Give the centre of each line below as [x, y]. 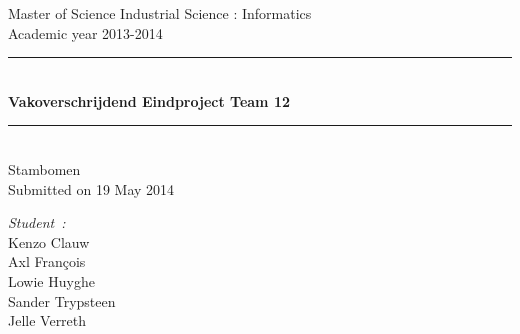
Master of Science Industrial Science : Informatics [160, 13]
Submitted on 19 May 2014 [91, 188]
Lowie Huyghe [51, 280]
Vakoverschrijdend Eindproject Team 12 [149, 100]
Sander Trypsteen [62, 300]
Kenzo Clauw [49, 241]
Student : [37, 222]
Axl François [47, 261]
